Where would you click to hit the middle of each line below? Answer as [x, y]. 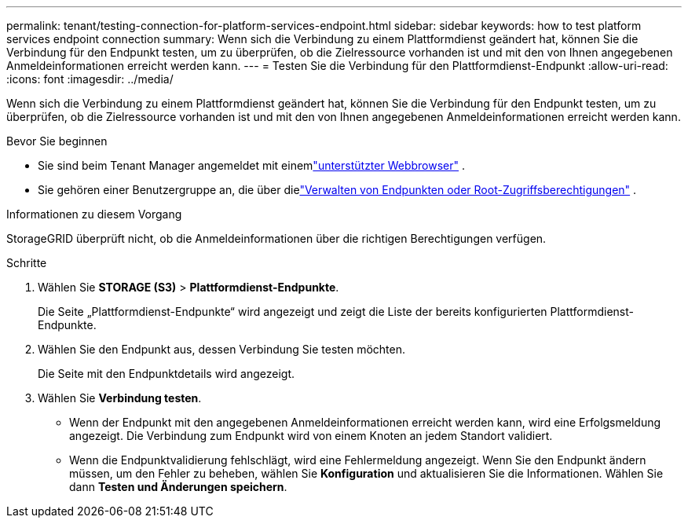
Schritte [27, 263]
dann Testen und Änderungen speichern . [178, 487]
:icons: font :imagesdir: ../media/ [90, 79]
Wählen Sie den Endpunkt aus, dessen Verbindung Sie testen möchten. [221, 349]
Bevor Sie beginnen [57, 141]
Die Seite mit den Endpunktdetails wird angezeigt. [166, 374]
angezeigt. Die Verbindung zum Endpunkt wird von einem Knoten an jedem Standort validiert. [311, 436]
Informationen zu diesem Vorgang [94, 214]
